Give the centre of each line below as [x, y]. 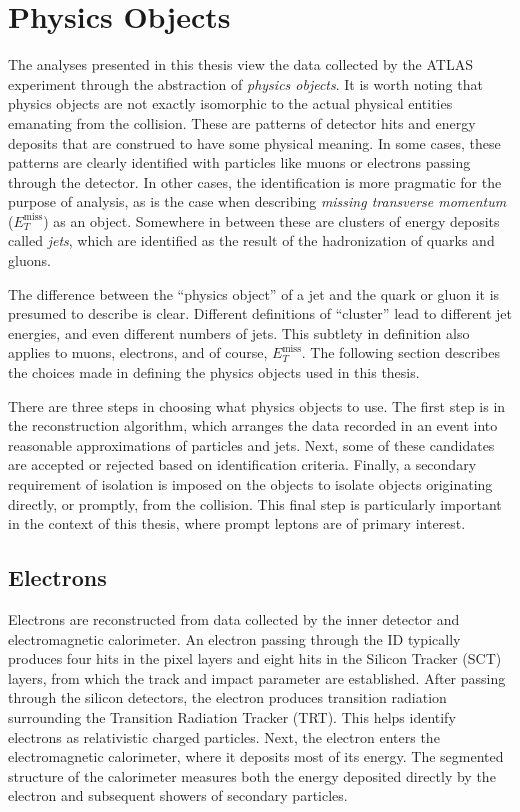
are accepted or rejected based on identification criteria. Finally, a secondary [242, 464]
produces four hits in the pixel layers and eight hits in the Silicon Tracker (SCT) [255, 658]
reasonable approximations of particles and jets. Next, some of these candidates [251, 444]
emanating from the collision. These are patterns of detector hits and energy [242, 122]
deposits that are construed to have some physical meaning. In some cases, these [254, 142]
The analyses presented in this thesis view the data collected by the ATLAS [240, 64]
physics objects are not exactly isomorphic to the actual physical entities [230, 103]
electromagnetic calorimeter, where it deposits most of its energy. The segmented [256, 756]
